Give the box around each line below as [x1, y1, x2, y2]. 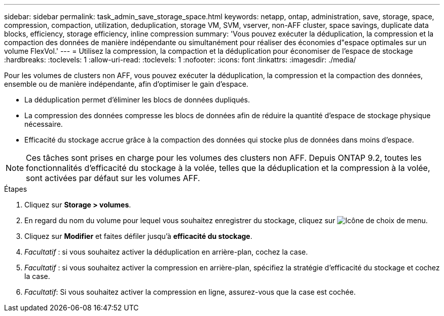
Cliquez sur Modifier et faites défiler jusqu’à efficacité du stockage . [24, 232, 252, 240]
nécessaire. [24, 120, 63, 128]
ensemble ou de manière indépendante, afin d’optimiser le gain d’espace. [4, 80, 248, 88]
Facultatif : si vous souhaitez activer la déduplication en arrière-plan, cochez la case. [24, 248, 308, 256]
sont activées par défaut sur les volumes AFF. [26, 173, 200, 183]
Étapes [4, 185, 27, 193]
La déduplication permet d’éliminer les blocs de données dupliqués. [24, 95, 250, 104]
